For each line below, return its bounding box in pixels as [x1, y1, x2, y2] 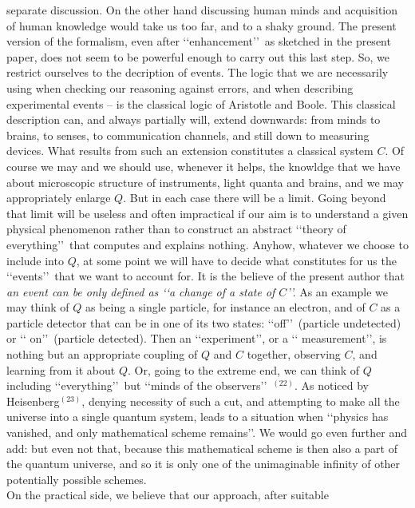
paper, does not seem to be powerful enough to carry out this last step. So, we [6, 48, 390, 65]
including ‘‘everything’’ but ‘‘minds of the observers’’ [6, 377, 267, 394]
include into [6, 252, 64, 268]
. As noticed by [294, 377, 370, 394]
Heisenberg [6, 392, 60, 409]
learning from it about [6, 361, 116, 378]
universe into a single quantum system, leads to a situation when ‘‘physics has [6, 408, 389, 425]
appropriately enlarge [6, 189, 111, 206]
